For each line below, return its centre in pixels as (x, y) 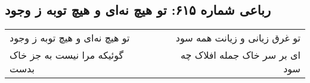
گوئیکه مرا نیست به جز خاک (67, 55)
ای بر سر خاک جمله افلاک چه (241, 55)
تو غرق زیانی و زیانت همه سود (238, 38)
